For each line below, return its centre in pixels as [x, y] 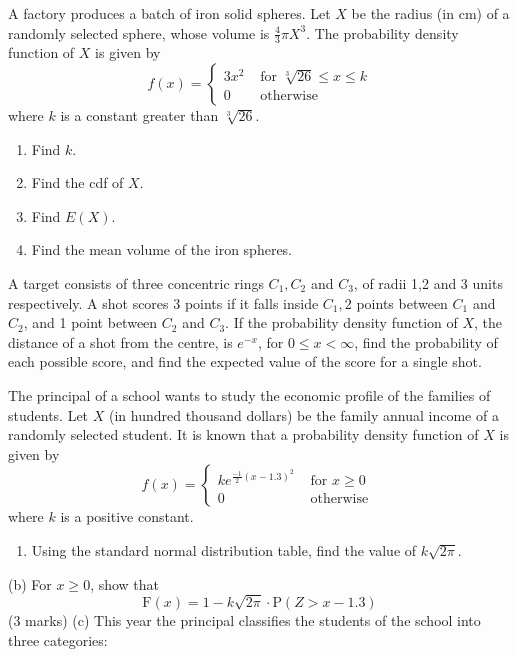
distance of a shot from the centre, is [120, 341]
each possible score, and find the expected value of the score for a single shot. [245, 361]
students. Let [48, 414]
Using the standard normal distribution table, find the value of [224, 549]
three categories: [58, 639]
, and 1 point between [90, 322]
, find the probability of [426, 341]
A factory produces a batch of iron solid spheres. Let [169, 13]
